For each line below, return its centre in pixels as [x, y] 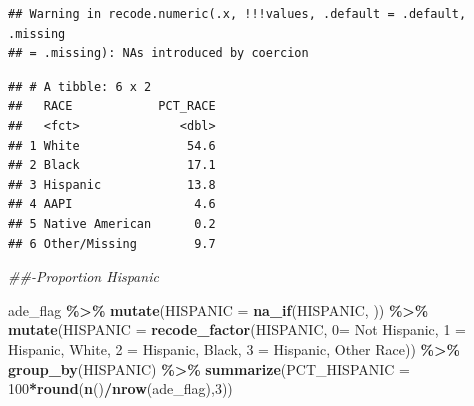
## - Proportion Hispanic [83, 276]
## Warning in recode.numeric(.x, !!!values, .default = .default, [237, 14]
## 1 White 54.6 [112, 145]
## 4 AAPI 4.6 [112, 204]
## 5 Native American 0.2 [112, 223]
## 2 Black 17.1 [112, 165]
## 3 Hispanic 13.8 [112, 184]
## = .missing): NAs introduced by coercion [158, 53]
